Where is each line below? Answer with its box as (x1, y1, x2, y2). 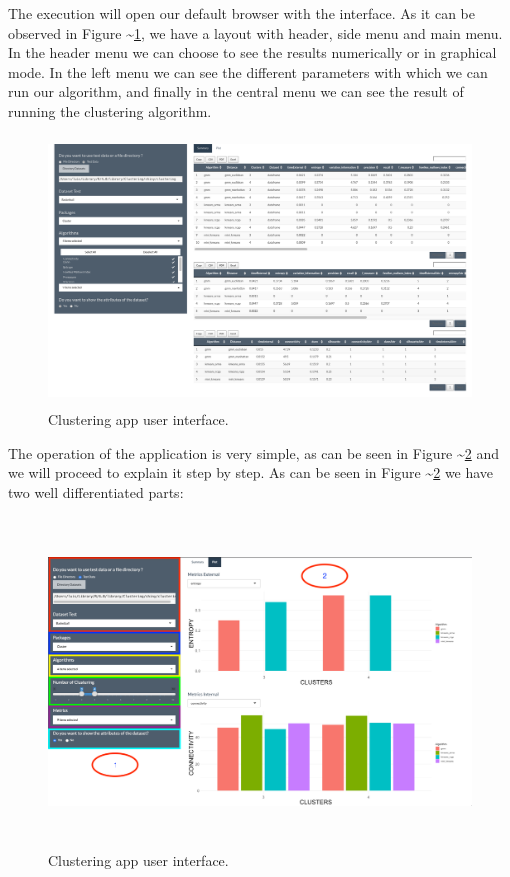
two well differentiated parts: (8, 481, 184, 502)
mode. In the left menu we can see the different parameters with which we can (8, 61, 488, 82)
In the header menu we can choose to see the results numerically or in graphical (8, 42, 497, 63)
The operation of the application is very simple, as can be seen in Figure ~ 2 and (8, 442, 500, 463)
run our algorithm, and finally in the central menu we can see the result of (8, 81, 464, 102)
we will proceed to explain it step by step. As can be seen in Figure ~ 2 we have (8, 462, 494, 483)
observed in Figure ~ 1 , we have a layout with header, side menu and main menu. (8, 22, 503, 43)
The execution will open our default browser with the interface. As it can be (8, 3, 475, 23)
